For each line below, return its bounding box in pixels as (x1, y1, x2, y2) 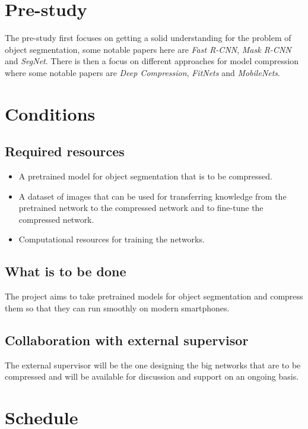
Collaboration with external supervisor (5, 330, 249, 349)
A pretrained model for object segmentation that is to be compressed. (18, 170, 272, 182)
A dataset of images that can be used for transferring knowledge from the (18, 190, 287, 202)
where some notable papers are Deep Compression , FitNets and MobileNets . (5, 66, 281, 78)
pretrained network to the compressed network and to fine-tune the (18, 201, 263, 214)
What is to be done (5, 262, 126, 280)
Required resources (5, 142, 125, 160)
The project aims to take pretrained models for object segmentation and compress (5, 290, 303, 302)
